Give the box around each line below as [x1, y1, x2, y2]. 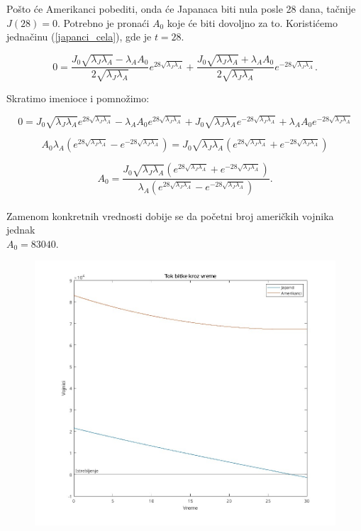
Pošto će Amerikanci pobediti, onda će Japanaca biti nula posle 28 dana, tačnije [6, 1, 356, 16]
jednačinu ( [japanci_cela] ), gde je [6, 29, 152, 44]
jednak [6, 222, 35, 237]
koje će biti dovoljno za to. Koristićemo [167, 15, 338, 30]
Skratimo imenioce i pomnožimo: [6, 90, 150, 105]
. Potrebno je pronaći [57, 15, 150, 30]
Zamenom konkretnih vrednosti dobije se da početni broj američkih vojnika [6, 208, 334, 223]
